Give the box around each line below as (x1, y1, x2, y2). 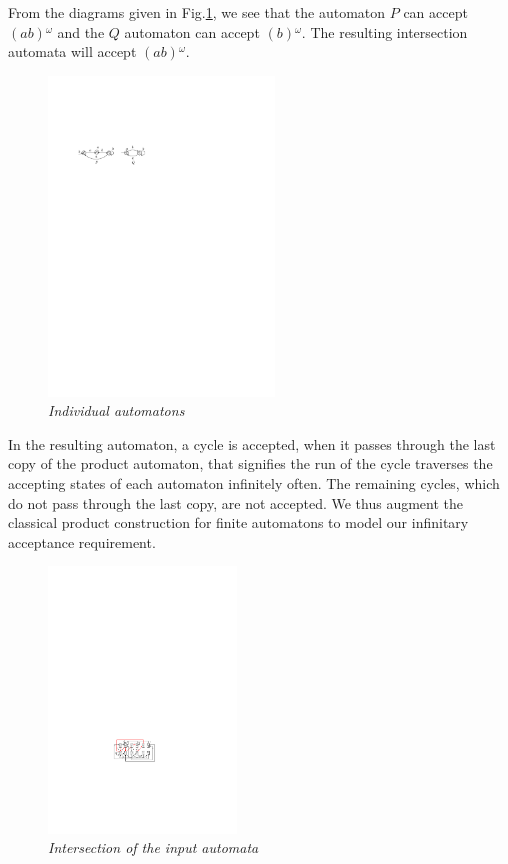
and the (57, 21, 105, 42)
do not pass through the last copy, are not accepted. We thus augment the (8, 492, 463, 513)
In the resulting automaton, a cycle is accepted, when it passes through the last (8, 433, 496, 454)
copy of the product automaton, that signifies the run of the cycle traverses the (8, 453, 493, 474)
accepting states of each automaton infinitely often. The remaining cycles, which (8, 473, 500, 493)
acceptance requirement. (8, 531, 156, 552)
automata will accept (8, 41, 137, 62)
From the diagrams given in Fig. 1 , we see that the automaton (8, 2, 386, 22)
